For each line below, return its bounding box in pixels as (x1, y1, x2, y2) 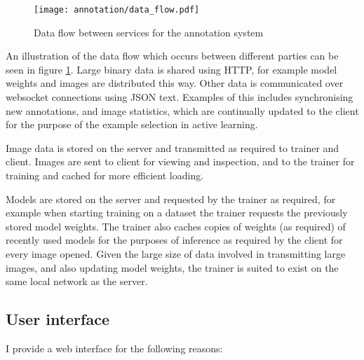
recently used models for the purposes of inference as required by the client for (6, 233, 343, 247)
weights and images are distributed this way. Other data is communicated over (6, 76, 344, 90)
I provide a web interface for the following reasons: (6, 340, 223, 355)
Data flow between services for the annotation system (34, 25, 264, 39)
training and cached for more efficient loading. (6, 168, 204, 182)
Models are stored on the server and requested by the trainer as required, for (6, 191, 336, 206)
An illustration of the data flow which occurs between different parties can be (6, 48, 339, 63)
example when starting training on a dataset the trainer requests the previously (6, 205, 348, 220)
